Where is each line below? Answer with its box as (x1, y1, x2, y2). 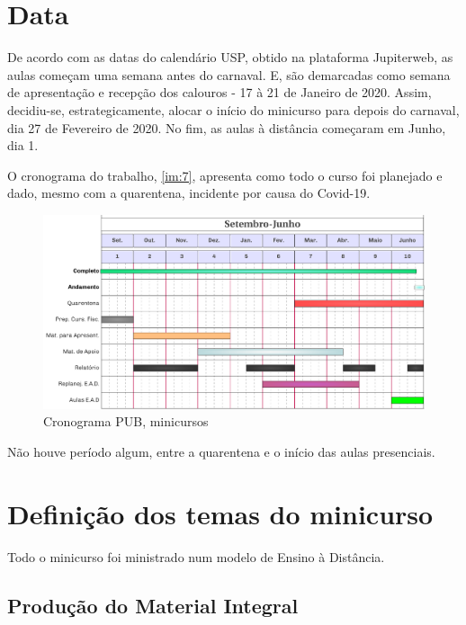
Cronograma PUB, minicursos (43, 412, 209, 431)
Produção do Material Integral (7, 591, 299, 619)
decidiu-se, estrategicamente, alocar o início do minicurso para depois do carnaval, (7, 100, 460, 119)
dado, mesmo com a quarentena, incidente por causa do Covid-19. (7, 183, 371, 202)
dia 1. (7, 136, 39, 155)
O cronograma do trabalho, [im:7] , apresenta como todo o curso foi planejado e (7, 165, 443, 184)
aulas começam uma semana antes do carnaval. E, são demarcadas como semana (7, 65, 451, 84)
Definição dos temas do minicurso (7, 495, 434, 531)
